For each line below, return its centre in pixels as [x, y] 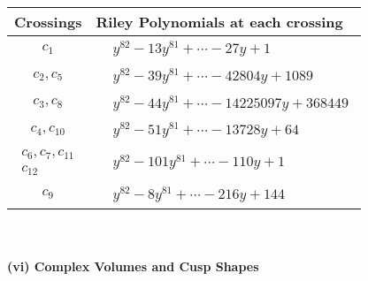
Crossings [48, 22]
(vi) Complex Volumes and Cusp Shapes [133, 266]
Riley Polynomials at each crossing [219, 22]
